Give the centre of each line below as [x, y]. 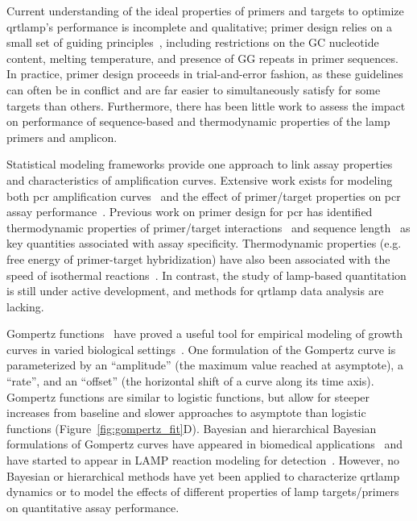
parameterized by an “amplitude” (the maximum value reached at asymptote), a [205, 365]
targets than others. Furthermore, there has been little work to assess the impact [206, 105]
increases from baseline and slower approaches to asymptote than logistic [186, 413]
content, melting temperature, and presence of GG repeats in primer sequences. [202, 58]
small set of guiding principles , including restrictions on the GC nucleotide [193, 42]
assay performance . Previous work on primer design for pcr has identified [190, 212]
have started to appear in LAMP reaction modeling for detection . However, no [203, 460]
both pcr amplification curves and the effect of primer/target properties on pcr [204, 196]
